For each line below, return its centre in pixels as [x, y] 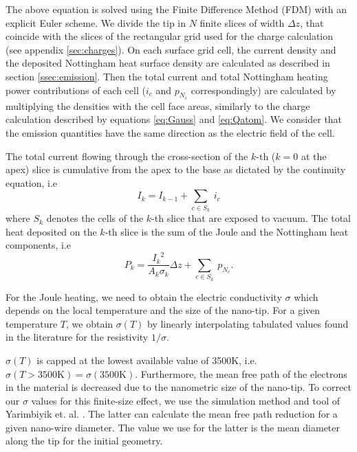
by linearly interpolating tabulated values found [248, 323]
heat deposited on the [51, 231]
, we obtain [90, 323]
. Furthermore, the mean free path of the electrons [241, 373]
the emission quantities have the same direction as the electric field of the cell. [170, 132]
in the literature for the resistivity [77, 337]
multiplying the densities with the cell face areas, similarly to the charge [158, 105]
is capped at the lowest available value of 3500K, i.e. [147, 360]
